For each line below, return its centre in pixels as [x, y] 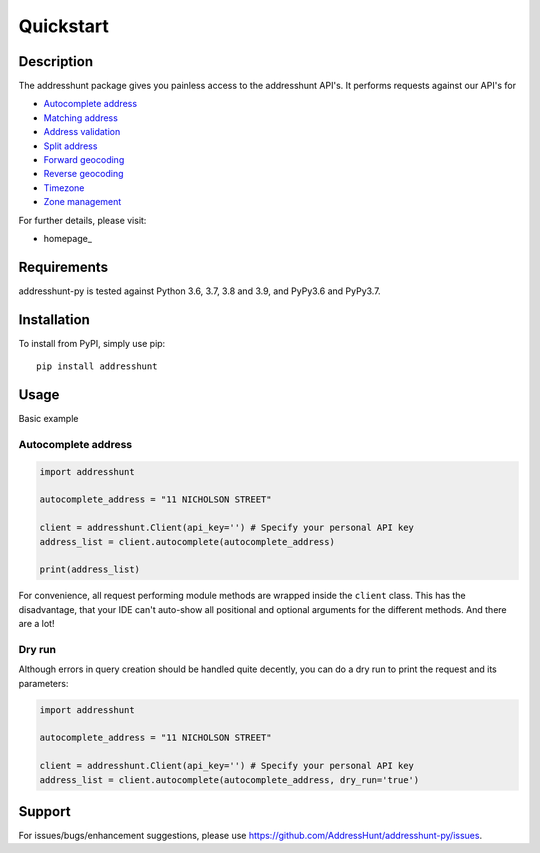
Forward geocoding [84, 160]
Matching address [81, 117]
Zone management [82, 202]
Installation [54, 319]
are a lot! [36, 624]
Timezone [64, 187]
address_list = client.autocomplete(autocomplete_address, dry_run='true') [229, 779]
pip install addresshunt [97, 366]
